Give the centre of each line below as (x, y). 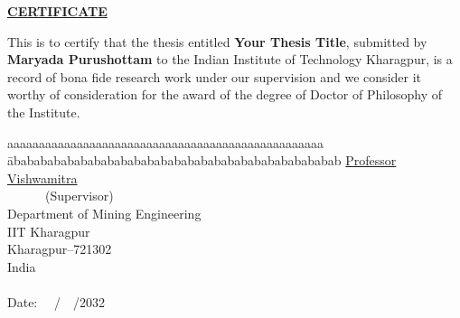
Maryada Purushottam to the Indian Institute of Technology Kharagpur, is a (230, 59)
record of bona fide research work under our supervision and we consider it (215, 76)
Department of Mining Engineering (104, 213)
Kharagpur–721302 (60, 249)
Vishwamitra (42, 178)
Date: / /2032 (56, 301)
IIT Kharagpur (49, 231)
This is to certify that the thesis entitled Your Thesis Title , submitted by (217, 41)
